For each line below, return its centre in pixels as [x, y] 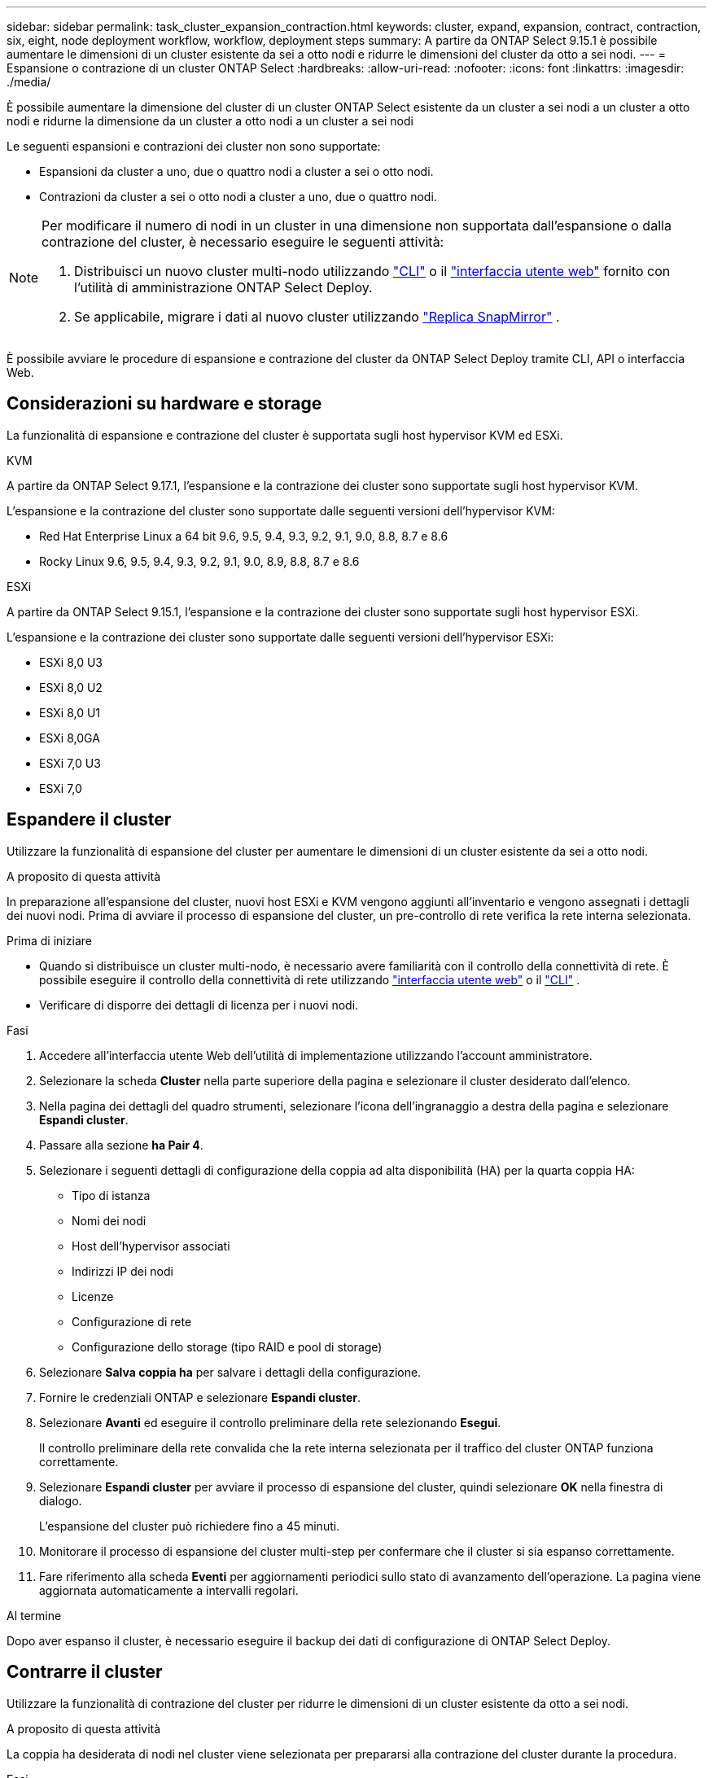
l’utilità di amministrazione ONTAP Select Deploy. [223, 287]
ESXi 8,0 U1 [70, 712]
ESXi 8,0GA [70, 738]
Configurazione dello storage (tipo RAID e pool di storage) [227, 1347]
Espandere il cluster [89, 820]
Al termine [34, 1615]
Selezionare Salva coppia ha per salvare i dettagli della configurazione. [230, 1372]
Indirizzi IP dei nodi [122, 1271]
